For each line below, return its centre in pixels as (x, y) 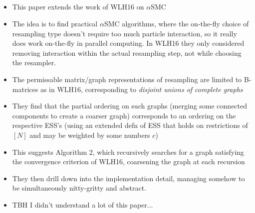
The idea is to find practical (55, 23)
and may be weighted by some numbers (90, 135)
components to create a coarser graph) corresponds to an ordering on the (124, 115)
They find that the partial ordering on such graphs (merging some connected (130, 106)
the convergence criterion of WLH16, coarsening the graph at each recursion (128, 161)
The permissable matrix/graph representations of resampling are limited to (127, 79)
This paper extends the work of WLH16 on (78, 7)
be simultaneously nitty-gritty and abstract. (79, 188)
